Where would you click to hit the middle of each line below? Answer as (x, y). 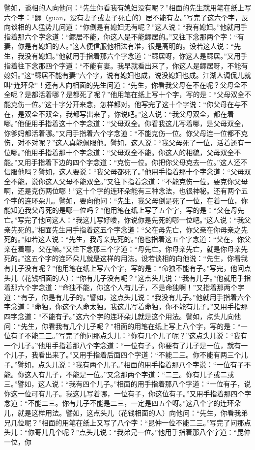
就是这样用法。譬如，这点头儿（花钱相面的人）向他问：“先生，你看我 (129, 412)
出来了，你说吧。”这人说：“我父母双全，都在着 (160, 113)
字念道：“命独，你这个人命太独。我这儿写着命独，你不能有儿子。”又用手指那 (126, 306)
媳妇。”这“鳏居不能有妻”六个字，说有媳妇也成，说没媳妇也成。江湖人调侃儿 (124, 75)
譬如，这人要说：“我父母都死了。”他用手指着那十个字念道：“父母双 (144, 172)
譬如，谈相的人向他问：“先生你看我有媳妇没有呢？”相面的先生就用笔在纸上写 (128, 7)
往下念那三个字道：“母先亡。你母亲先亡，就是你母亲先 (160, 248)
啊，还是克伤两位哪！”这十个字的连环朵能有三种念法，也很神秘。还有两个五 (126, 191)
